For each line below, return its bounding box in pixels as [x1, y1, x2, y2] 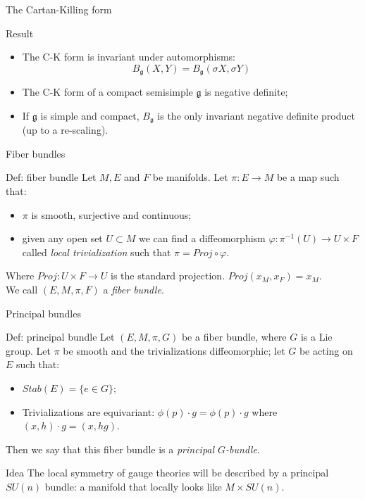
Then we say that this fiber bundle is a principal [6, 441, 215, 456]
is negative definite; [204, 84, 288, 99]
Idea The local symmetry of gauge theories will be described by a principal [6, 465, 329, 480]
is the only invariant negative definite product [157, 108, 355, 122]
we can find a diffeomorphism [138, 231, 266, 246]
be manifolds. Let [152, 170, 228, 184]
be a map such [276, 170, 340, 184]
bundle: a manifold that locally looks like [44, 479, 222, 493]
